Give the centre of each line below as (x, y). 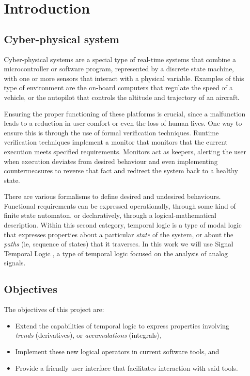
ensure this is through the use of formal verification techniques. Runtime (111, 132)
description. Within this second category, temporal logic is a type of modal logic (123, 225)
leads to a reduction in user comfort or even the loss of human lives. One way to (123, 123)
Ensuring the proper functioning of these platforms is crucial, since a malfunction (125, 113)
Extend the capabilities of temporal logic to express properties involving (122, 325)
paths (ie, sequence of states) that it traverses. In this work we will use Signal (119, 244)
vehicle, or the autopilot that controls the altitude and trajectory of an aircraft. (122, 97)
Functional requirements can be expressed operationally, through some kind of (120, 205)
